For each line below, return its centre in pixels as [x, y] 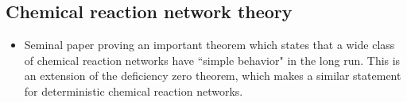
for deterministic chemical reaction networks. [134, 91]
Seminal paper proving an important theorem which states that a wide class [209, 45]
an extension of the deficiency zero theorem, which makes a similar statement [213, 76]
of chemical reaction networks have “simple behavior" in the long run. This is [212, 60]
